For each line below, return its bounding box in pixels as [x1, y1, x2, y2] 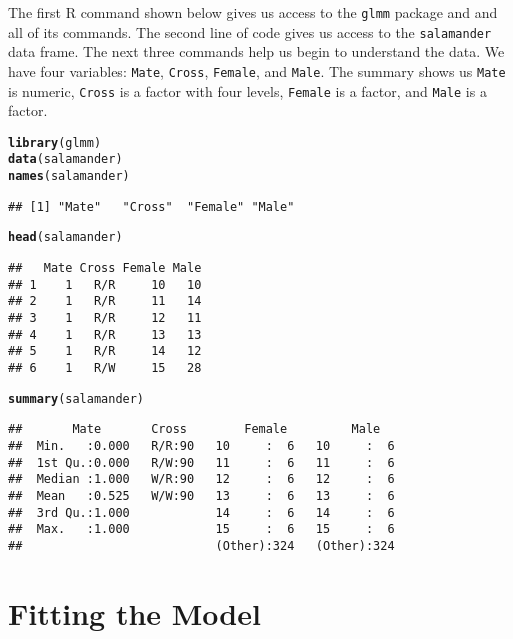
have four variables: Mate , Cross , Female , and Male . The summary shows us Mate [8, 60, 506, 81]
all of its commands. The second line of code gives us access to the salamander [8, 21, 492, 42]
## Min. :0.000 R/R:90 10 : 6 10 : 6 [8, 439, 395, 453]
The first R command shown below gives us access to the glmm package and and [8, 2, 498, 22]
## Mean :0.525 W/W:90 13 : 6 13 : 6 [8, 488, 395, 503]
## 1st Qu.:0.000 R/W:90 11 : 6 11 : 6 [8, 455, 395, 470]
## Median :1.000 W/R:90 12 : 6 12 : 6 [8, 472, 395, 487]
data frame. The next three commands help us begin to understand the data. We [8, 41, 505, 62]
